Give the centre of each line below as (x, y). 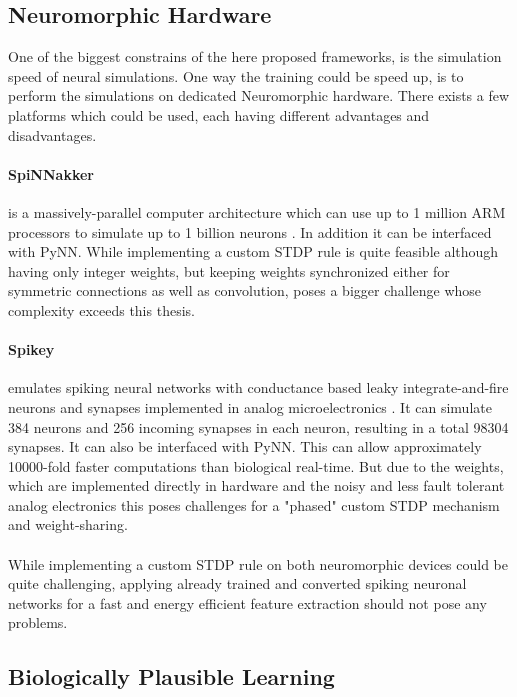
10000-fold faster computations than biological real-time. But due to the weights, (256, 465)
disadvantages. (52, 134)
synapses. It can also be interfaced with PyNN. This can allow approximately (245, 446)
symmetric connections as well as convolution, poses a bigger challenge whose (245, 290)
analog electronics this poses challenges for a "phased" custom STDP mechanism (254, 504)
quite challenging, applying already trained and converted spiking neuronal (237, 583)
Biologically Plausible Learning (171, 676)
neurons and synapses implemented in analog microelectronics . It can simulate (250, 406)
